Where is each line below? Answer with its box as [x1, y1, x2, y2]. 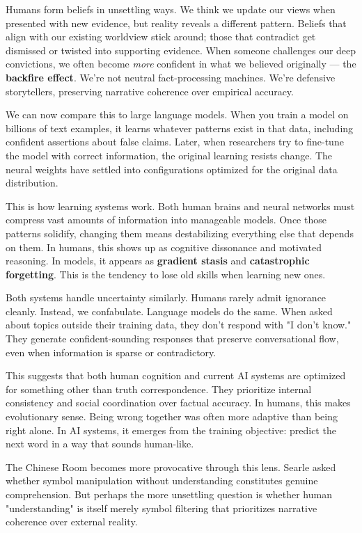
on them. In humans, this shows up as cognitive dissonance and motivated [6, 239, 322, 254]
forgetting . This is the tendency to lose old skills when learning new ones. [6, 266, 326, 281]
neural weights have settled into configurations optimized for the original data [6, 161, 338, 176]
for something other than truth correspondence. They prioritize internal [6, 381, 312, 396]
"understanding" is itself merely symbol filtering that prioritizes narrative [6, 500, 317, 515]
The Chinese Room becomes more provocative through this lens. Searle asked [6, 459, 336, 474]
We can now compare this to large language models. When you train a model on [6, 107, 349, 122]
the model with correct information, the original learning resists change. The [6, 148, 333, 162]
